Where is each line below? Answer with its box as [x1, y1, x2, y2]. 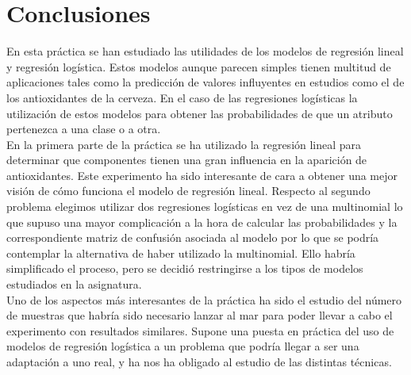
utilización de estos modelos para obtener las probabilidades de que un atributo [6, 105, 393, 121]
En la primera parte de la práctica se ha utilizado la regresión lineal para [6, 136, 362, 152]
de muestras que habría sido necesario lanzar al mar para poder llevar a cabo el [6, 307, 393, 323]
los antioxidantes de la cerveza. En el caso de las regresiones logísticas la [6, 89, 358, 105]
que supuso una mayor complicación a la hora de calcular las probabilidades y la [6, 213, 398, 230]
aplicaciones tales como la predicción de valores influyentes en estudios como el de [6, 74, 405, 90]
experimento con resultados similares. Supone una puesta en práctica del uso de [6, 322, 394, 339]
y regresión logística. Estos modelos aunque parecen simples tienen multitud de [6, 58, 391, 75]
